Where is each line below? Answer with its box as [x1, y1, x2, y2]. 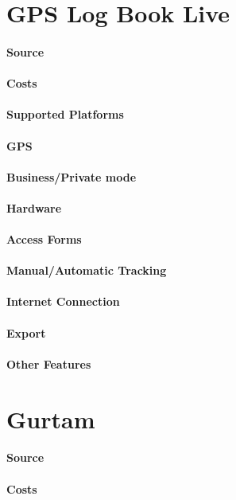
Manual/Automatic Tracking [6, 262, 167, 279]
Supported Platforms [6, 106, 124, 123]
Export [6, 324, 46, 341]
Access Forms [6, 231, 82, 248]
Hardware [6, 199, 62, 216]
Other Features [6, 355, 91, 372]
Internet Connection [6, 293, 120, 310]
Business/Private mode [6, 168, 137, 185]
